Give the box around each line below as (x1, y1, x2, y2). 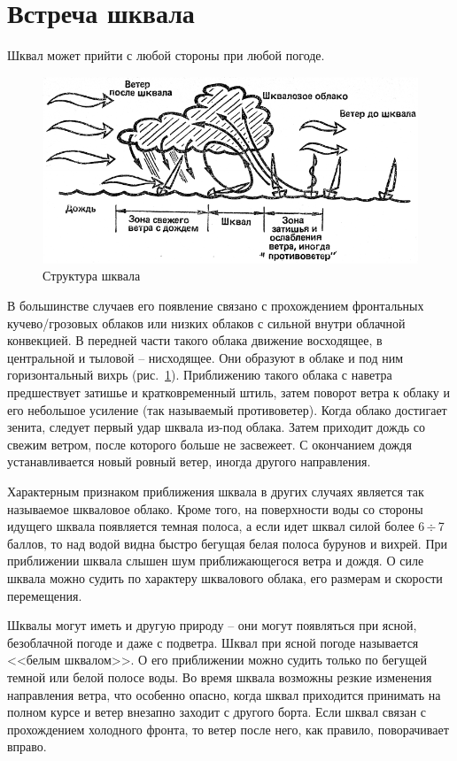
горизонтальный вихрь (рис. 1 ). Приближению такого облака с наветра (7, 365, 392, 384)
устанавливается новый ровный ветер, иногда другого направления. (7, 452, 371, 471)
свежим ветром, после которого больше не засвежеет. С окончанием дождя (7, 434, 412, 453)
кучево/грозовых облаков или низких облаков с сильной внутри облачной (7, 313, 406, 332)
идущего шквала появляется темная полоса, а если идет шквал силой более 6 (7, 517, 425, 535)
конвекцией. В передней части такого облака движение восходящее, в (7, 331, 383, 350)
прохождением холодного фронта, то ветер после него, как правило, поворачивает (7, 719, 449, 738)
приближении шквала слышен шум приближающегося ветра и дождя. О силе (7, 551, 424, 570)
